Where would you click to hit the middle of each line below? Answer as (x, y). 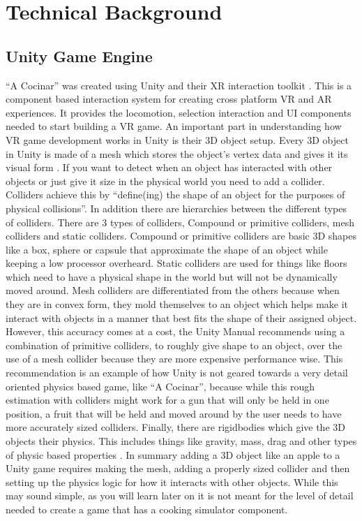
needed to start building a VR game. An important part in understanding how (174, 126)
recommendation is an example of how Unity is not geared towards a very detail (177, 373)
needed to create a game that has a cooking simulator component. (147, 509)
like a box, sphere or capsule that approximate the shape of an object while (167, 249)
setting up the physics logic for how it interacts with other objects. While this (172, 482)
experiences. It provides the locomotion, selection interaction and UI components (179, 112)
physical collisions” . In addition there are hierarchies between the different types (176, 208)
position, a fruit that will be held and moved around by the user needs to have (174, 413)
